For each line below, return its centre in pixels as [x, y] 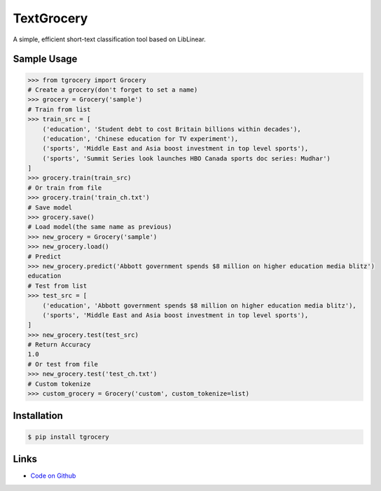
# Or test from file [63, 364]
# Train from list [59, 109]
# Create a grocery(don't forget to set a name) [113, 90]
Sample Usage [45, 59]
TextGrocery [50, 18]
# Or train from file [65, 188]
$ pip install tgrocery [69, 437]
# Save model [50, 207]
